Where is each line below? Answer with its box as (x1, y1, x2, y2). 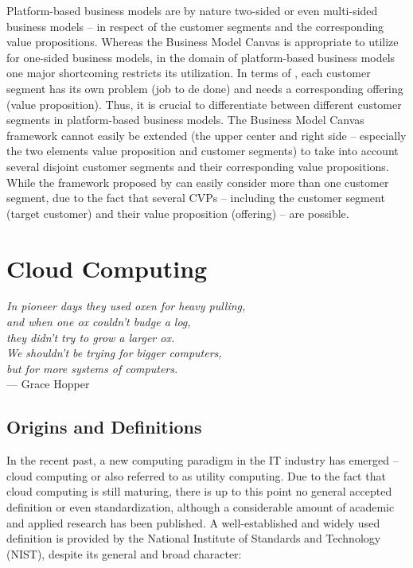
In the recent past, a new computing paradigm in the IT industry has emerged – (6, 452, 399, 469)
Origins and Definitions (6, 414, 202, 439)
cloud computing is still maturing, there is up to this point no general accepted (6, 483, 392, 500)
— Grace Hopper (6, 375, 90, 392)
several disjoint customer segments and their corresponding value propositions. (6, 158, 389, 174)
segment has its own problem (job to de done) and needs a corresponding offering (6, 80, 403, 96)
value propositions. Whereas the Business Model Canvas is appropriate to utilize (6, 33, 399, 50)
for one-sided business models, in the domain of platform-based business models (6, 49, 395, 65)
